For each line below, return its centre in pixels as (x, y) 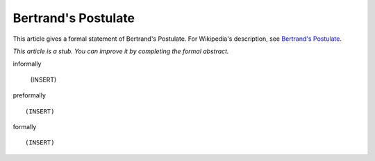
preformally (30, 95)
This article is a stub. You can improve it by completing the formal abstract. (121, 51)
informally (27, 64)
